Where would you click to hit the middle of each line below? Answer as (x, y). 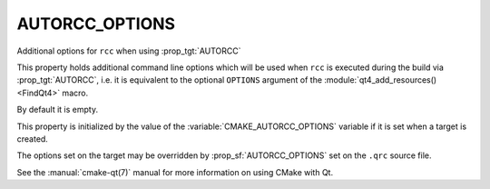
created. (33, 139)
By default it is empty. (58, 110)
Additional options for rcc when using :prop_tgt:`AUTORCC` (129, 51)
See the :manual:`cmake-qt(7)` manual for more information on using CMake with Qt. (175, 172)
